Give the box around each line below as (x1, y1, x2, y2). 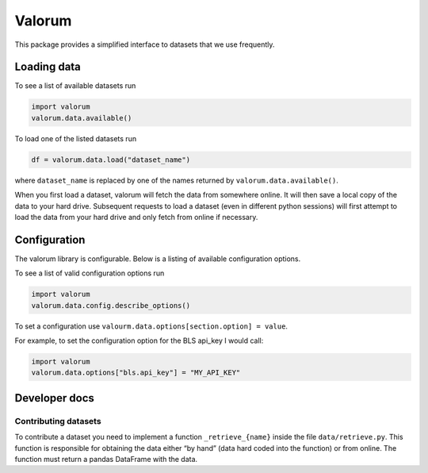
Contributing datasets (14, 415, 102, 426)
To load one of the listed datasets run (14, 133, 137, 143)
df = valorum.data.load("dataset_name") (31, 155, 190, 164)
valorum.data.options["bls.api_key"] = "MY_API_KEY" (31, 368, 241, 377)
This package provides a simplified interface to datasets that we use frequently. (14, 40, 275, 49)
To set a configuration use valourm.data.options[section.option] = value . (14, 321, 289, 331)
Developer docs (14, 391, 95, 405)
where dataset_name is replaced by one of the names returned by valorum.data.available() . (14, 175, 338, 185)
